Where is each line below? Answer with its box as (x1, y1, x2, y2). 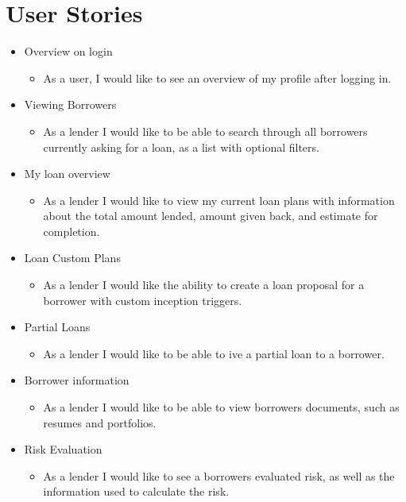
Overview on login (24, 43, 113, 60)
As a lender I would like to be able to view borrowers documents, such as (43, 399, 400, 415)
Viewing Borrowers (24, 96, 117, 113)
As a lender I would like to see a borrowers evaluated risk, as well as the (43, 467, 395, 484)
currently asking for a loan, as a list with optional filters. (43, 138, 319, 155)
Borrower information (24, 372, 130, 388)
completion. (43, 222, 100, 239)
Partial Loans (24, 319, 91, 335)
